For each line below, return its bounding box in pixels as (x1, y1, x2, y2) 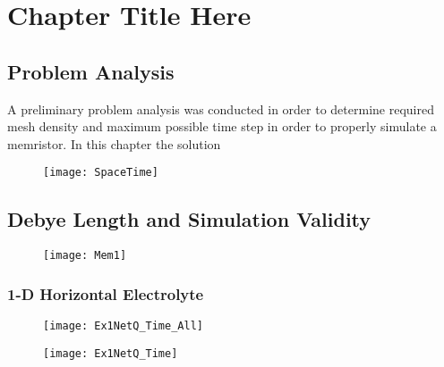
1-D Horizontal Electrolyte (7, 282, 204, 304)
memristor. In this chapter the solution (7, 134, 221, 153)
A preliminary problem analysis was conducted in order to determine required (7, 99, 434, 118)
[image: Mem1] (43, 249, 127, 263)
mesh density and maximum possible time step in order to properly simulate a (7, 117, 437, 136)
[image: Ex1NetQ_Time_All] (43, 320, 203, 333)
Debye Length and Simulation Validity (7, 205, 371, 233)
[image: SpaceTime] (43, 166, 158, 179)
